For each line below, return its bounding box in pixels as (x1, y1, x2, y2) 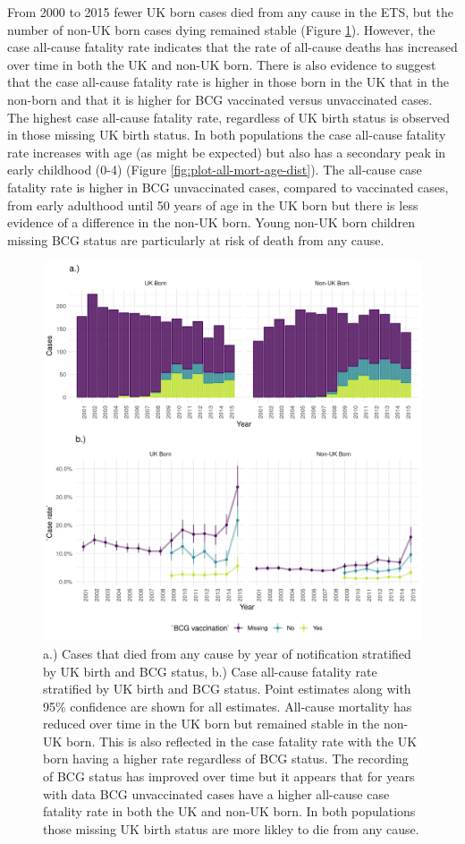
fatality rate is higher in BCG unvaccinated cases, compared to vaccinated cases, (7, 177, 449, 196)
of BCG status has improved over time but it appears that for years (43, 767, 415, 786)
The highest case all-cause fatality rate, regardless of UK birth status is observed (7, 107, 451, 126)
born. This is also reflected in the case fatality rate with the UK (66, 731, 418, 750)
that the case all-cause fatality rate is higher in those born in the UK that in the (7, 72, 449, 91)
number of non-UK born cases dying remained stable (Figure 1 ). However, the (7, 20, 435, 38)
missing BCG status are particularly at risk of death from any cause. (7, 230, 385, 249)
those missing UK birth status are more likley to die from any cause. (43, 819, 419, 838)
